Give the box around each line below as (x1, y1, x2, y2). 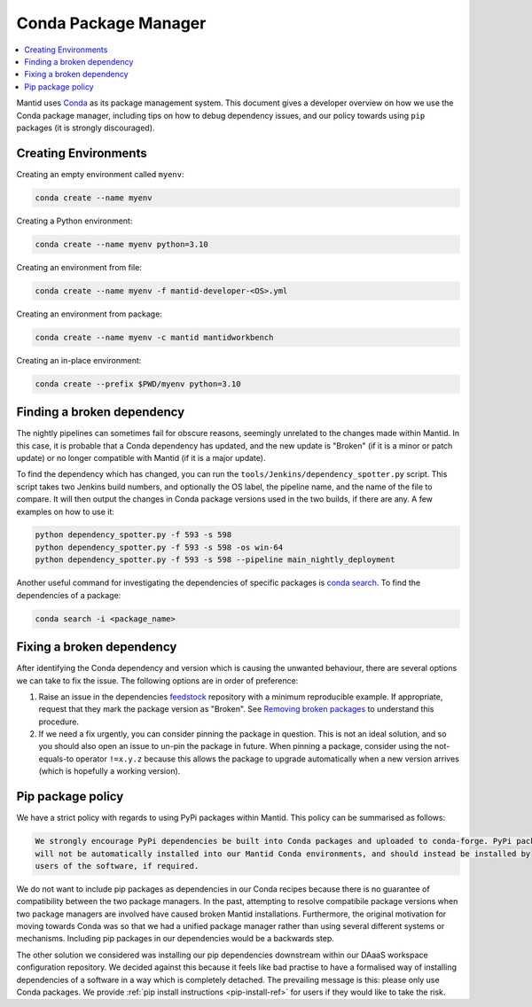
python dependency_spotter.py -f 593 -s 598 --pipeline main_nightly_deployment (35, 555, 395, 565)
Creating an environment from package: (16, 308, 163, 319)
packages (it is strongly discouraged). (16, 122, 155, 133)
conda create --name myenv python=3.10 (35, 239, 208, 249)
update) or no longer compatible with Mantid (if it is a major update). (16, 452, 266, 463)
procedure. (38, 716, 80, 727)
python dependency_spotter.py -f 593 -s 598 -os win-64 (35, 542, 284, 552)
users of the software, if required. (35, 861, 199, 870)
